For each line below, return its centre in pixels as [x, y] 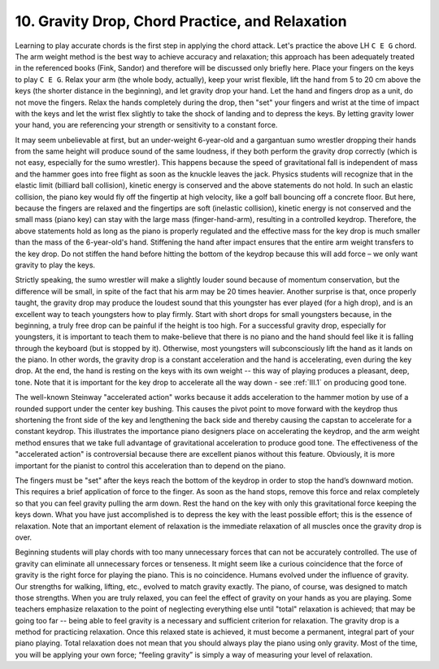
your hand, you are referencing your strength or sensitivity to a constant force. [146, 125]
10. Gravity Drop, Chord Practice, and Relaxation [181, 21]
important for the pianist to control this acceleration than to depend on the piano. [150, 465]
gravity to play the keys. [55, 265]
